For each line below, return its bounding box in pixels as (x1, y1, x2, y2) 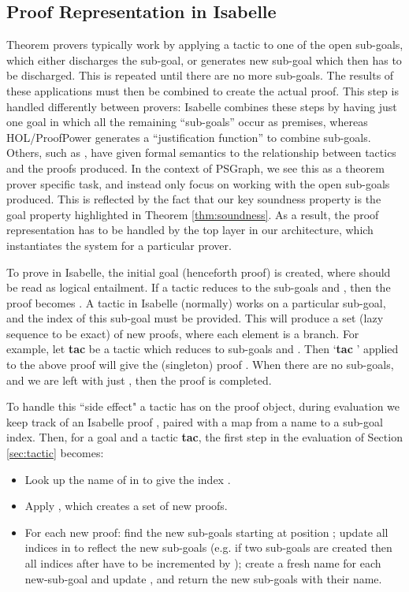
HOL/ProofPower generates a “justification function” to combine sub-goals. (6, 128, 371, 145)
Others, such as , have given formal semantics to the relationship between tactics (6, 144, 396, 161)
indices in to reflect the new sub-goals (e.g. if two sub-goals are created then (24, 539, 392, 556)
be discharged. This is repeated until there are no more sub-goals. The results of (6, 67, 394, 84)
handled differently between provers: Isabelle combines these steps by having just (6, 98, 397, 114)
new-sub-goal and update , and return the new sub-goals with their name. (24, 570, 382, 586)
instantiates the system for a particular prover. (6, 236, 232, 253)
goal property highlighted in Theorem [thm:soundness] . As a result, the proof (6, 206, 379, 222)
